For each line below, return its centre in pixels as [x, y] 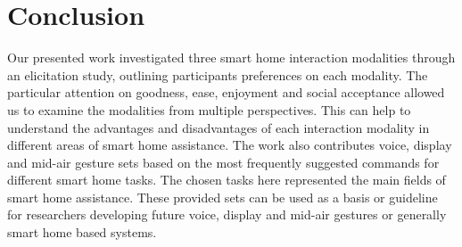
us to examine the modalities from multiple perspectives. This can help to [209, 109]
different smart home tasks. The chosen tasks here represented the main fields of [227, 180]
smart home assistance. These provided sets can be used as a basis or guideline [223, 197]
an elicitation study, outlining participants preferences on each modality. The [218, 74]
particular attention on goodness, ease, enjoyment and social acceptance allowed [226, 92]
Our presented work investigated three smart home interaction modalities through [231, 58]
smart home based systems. [82, 232]
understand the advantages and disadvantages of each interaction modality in [219, 127]
